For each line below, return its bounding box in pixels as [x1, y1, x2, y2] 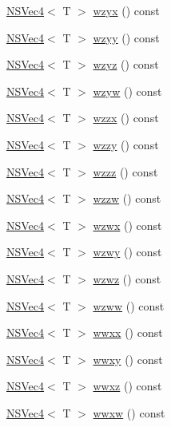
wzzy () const [93, 136, 159, 152]
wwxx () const [93, 324, 163, 341]
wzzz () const [93, 163, 158, 180]
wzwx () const [93, 216, 162, 233]
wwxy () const [93, 350, 163, 367]
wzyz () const [93, 56, 159, 73]
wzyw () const [93, 82, 162, 99]
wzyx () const [93, 2, 160, 18]
